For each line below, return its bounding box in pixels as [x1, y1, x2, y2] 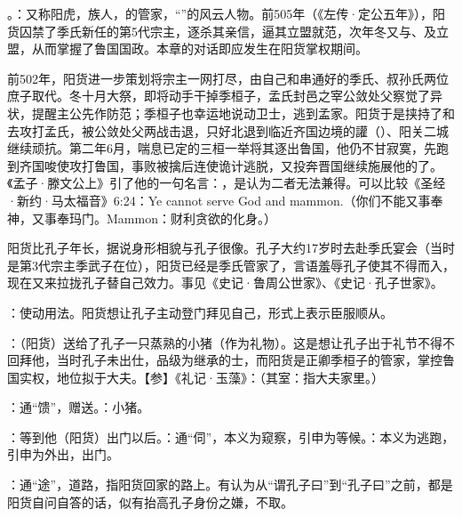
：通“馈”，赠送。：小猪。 [7, 398, 150, 416]
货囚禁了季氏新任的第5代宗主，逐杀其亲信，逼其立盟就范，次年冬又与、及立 [7, 21, 449, 40]
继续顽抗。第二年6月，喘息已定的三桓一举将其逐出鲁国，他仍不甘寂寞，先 [7, 139, 436, 158]
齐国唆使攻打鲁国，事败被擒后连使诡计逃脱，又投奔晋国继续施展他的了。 [19, 156, 442, 174]
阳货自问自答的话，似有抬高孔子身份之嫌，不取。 [7, 492, 293, 511]
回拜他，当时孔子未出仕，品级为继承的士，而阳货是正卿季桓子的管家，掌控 [7, 351, 442, 369]
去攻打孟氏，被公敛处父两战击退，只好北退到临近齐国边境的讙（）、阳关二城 [7, 121, 449, 140]
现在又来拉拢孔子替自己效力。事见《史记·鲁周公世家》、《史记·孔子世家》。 [7, 273, 443, 292]
